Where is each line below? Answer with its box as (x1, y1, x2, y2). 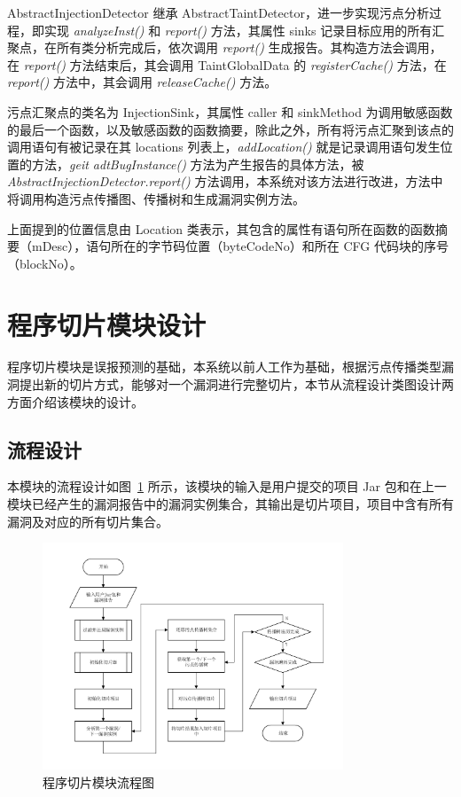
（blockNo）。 (7, 254, 82, 272)
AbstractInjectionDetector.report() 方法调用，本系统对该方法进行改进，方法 (7, 172, 431, 191)
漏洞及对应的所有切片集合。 (7, 512, 168, 530)
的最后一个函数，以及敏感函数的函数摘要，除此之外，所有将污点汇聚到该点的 (7, 120, 454, 138)
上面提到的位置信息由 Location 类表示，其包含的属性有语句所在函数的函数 (7, 219, 435, 238)
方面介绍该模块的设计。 (7, 392, 144, 410)
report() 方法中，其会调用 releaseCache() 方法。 (7, 73, 277, 91)
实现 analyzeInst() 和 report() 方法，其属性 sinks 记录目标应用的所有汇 (43, 20, 445, 39)
